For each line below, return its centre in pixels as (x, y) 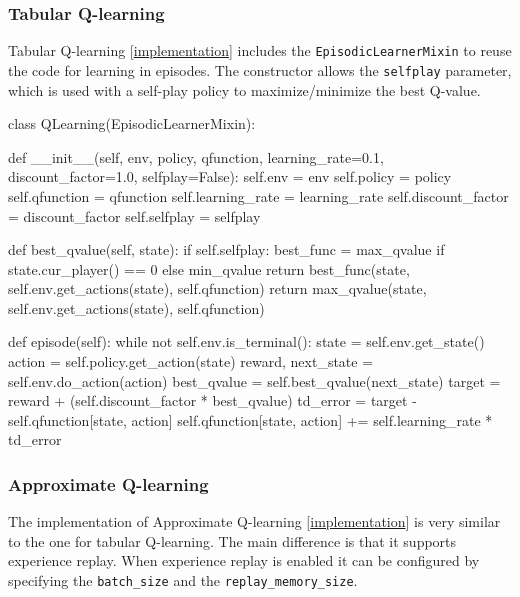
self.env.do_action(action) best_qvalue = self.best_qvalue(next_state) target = (254, 380)
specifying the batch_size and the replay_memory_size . (183, 580)
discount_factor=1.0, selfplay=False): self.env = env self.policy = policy (230, 176)
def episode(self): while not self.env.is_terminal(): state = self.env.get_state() (246, 341)
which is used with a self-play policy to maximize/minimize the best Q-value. (244, 89)
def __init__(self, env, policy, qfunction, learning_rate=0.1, (196, 156)
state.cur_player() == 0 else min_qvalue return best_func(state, (209, 268)
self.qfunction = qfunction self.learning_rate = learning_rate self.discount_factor (258, 195)
